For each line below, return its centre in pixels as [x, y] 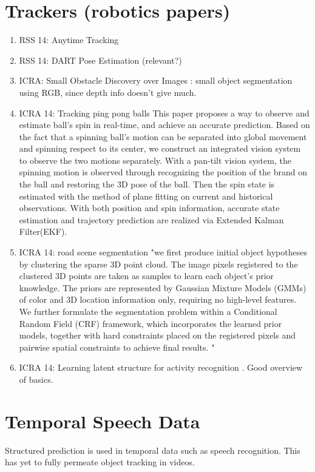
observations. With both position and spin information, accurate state [149, 208]
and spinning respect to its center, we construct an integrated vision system [160, 148]
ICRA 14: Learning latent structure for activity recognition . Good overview [161, 367]
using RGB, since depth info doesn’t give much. [108, 92]
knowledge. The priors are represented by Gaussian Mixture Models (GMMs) [163, 287]
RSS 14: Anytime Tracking [69, 40]
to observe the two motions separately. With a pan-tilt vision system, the [155, 160]
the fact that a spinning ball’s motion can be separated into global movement [163, 136]
